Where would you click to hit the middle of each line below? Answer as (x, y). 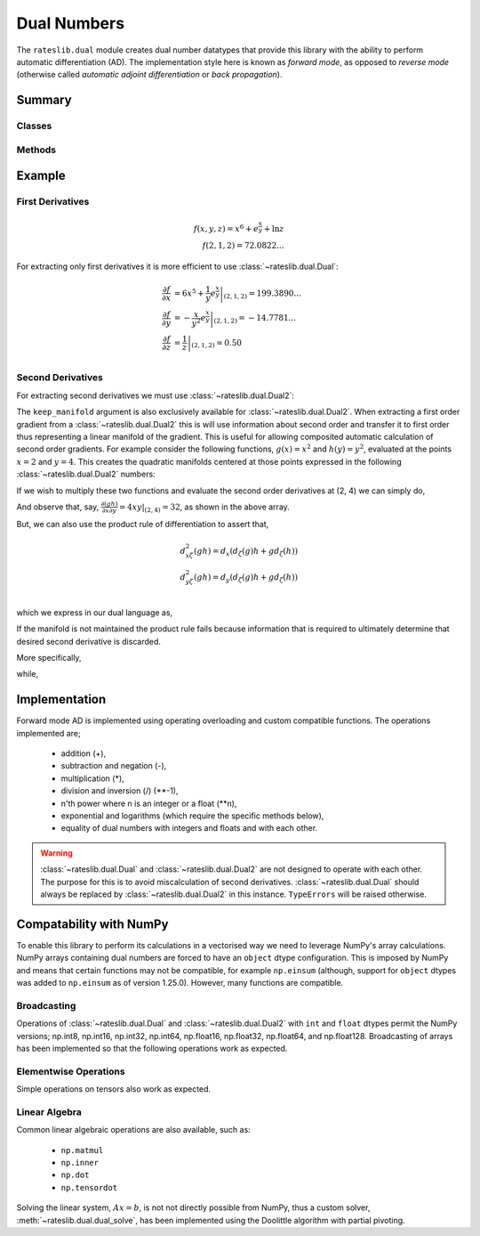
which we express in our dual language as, (95, 612)
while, (28, 674)
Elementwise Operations (71, 1071)
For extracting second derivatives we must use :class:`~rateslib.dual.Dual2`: (156, 395)
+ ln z (274, 229)
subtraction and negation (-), (114, 766)
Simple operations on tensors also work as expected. (114, 1089)
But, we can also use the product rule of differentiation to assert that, (143, 524)
